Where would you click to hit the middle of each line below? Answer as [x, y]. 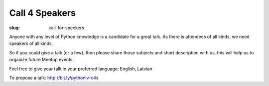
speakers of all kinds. [31, 43]
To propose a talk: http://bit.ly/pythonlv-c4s [54, 78]
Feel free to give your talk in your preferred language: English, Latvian [81, 69]
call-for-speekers [67, 28]
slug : [14, 28]
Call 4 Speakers [42, 13]
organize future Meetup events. [42, 60]
